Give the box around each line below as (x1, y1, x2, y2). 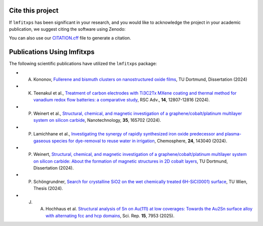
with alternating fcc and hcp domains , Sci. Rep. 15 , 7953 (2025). (45, 212, 175, 219)
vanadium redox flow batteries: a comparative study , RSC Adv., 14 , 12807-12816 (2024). (33, 97, 210, 103)
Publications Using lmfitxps (9, 48, 95, 56)
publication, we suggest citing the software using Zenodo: (9, 26, 126, 32)
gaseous (33, 138, 51, 144)
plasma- (225, 131, 242, 137)
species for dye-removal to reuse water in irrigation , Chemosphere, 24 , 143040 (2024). (51, 138, 227, 144)
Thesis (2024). (33, 186, 63, 191)
